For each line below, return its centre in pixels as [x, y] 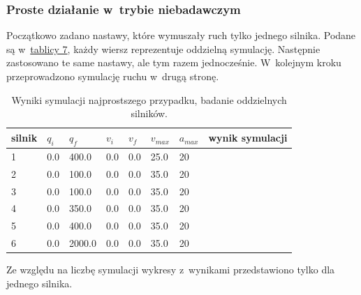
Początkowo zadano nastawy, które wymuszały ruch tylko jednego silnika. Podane [181, 35]
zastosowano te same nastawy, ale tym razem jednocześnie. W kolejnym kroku [174, 62]
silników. [149, 113]
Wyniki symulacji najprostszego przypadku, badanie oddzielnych [149, 99]
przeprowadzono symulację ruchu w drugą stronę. [113, 76]
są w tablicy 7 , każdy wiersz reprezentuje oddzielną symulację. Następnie [163, 48]
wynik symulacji [248, 138]
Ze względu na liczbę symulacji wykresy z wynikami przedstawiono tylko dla [171, 270]
